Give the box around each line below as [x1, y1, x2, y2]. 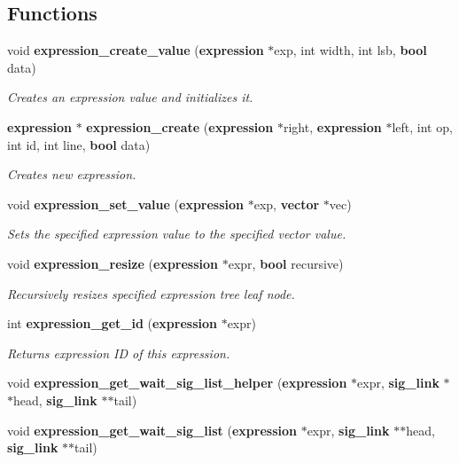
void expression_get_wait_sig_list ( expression [7, 420, 297, 439]
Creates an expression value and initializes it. [7, 88, 253, 106]
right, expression [283, 117, 382, 136]
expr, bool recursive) [228, 254, 344, 272]
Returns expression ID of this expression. [7, 343, 230, 362]
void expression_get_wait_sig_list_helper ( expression [7, 373, 347, 392]
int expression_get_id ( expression [7, 314, 217, 333]
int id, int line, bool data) [7, 135, 151, 153]
